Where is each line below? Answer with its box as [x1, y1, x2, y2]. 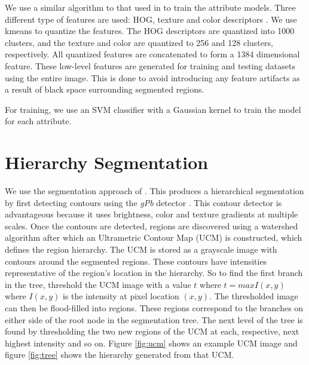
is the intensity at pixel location [62, 290, 179, 302]
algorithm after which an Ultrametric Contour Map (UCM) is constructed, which [5, 231, 302, 244]
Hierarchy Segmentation [5, 150, 209, 174]
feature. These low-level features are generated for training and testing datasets [5, 59, 295, 72]
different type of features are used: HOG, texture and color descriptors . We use [5, 13, 297, 25]
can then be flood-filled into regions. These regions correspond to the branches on [5, 302, 304, 314]
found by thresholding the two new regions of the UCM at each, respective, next [5, 325, 299, 338]
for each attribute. [5, 115, 72, 127]
